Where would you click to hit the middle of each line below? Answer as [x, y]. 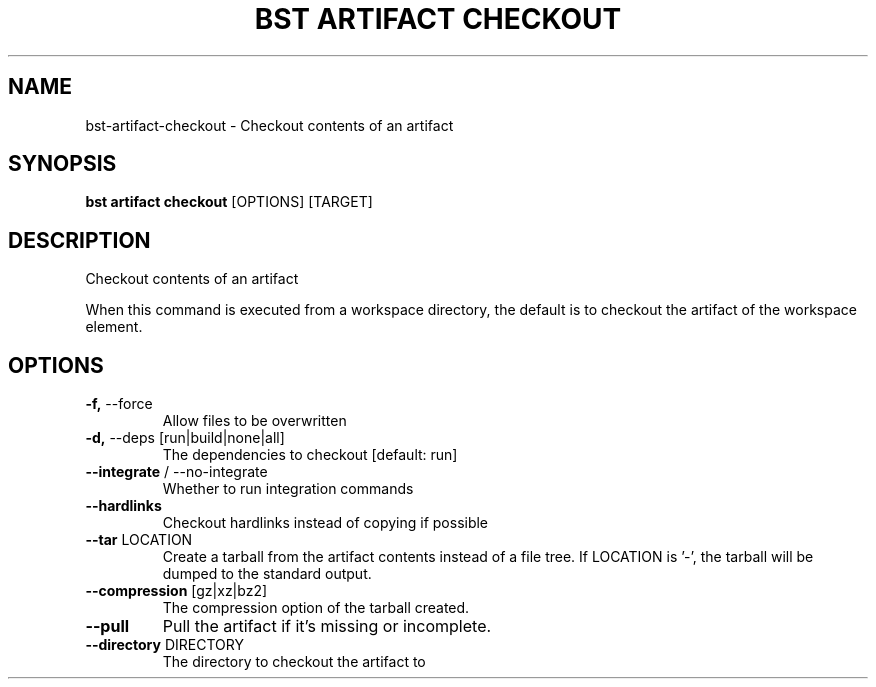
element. [114, 327]
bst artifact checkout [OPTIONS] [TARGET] [229, 202]
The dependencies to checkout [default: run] [310, 455]
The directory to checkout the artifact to [294, 662]
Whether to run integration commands [288, 489]
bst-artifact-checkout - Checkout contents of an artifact [269, 125]
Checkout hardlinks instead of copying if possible [325, 523]
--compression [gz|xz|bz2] [176, 591]
